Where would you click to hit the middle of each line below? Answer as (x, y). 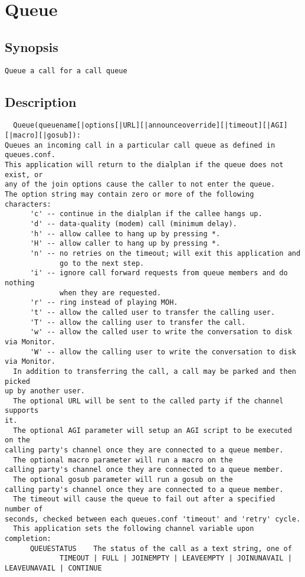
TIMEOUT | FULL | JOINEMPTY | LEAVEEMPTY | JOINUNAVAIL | (176, 558)
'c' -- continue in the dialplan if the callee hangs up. (146, 214)
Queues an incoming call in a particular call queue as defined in (140, 145)
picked (17, 381)
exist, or (24, 175)
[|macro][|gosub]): (43, 136)
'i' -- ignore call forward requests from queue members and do (159, 273)
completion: (28, 539)
